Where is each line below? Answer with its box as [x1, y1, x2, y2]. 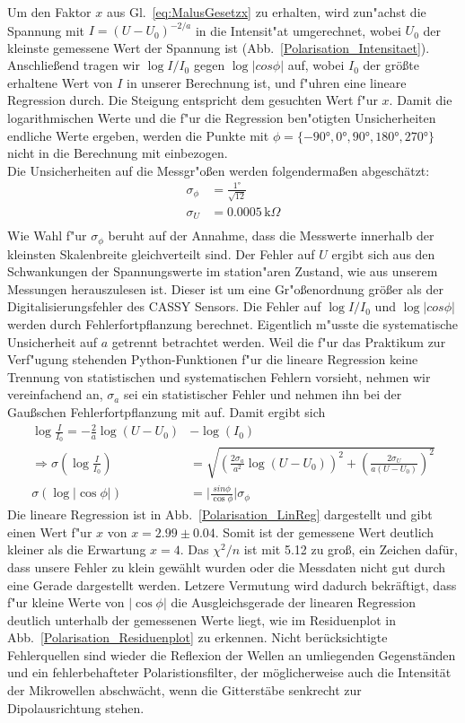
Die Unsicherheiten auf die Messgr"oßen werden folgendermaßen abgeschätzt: [7, 161, 430, 179]
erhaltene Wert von [7, 73, 113, 91]
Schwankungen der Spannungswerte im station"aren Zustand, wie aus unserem [7, 262, 438, 281]
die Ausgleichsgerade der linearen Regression [171, 593, 416, 612]
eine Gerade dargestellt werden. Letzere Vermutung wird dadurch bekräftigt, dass [7, 575, 457, 594]
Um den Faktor [7, 3, 92, 21]
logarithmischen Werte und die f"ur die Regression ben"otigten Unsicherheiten [7, 109, 436, 127]
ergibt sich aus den [331, 244, 435, 263]
